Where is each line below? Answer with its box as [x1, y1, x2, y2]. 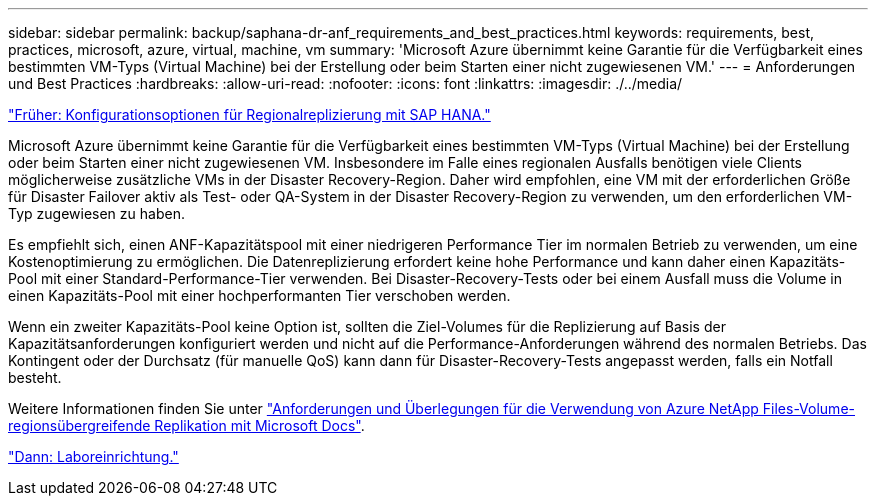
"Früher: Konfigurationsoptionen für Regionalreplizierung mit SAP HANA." [8, 106, 491, 123]
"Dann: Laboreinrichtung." [8, 448, 179, 465]
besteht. [8, 369, 62, 386]
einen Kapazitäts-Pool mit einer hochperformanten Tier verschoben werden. [8, 287, 511, 304]
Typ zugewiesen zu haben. [8, 205, 185, 222]
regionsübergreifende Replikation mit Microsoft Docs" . [8, 417, 365, 434]
